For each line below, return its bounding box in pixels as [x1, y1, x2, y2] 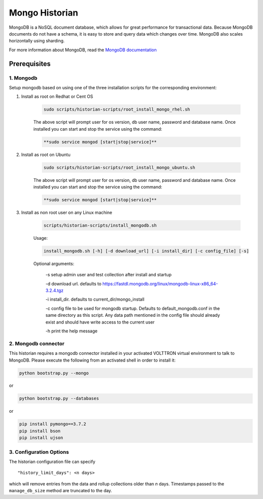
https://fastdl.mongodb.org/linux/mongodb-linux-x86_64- [102, 281, 218, 287]
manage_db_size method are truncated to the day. [9, 488, 112, 494]
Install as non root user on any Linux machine [21, 210, 113, 215]
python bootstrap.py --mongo [19, 370, 89, 376]
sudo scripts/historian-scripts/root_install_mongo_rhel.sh [43, 107, 190, 112]
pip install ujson [19, 435, 63, 441]
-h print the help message [45, 328, 97, 334]
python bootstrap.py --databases [19, 396, 99, 402]
